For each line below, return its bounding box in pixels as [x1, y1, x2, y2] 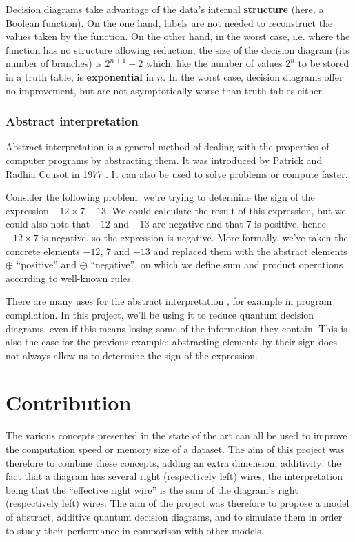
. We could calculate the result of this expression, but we [106, 203, 346, 217]
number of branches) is [6, 56, 102, 70]
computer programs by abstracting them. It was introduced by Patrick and [6, 152, 323, 167]
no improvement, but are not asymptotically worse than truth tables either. [6, 83, 325, 97]
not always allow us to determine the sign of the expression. [6, 348, 258, 362]
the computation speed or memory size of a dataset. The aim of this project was [6, 442, 345, 456]
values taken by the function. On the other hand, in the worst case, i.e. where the [6, 29, 350, 43]
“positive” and [16, 257, 77, 272]
